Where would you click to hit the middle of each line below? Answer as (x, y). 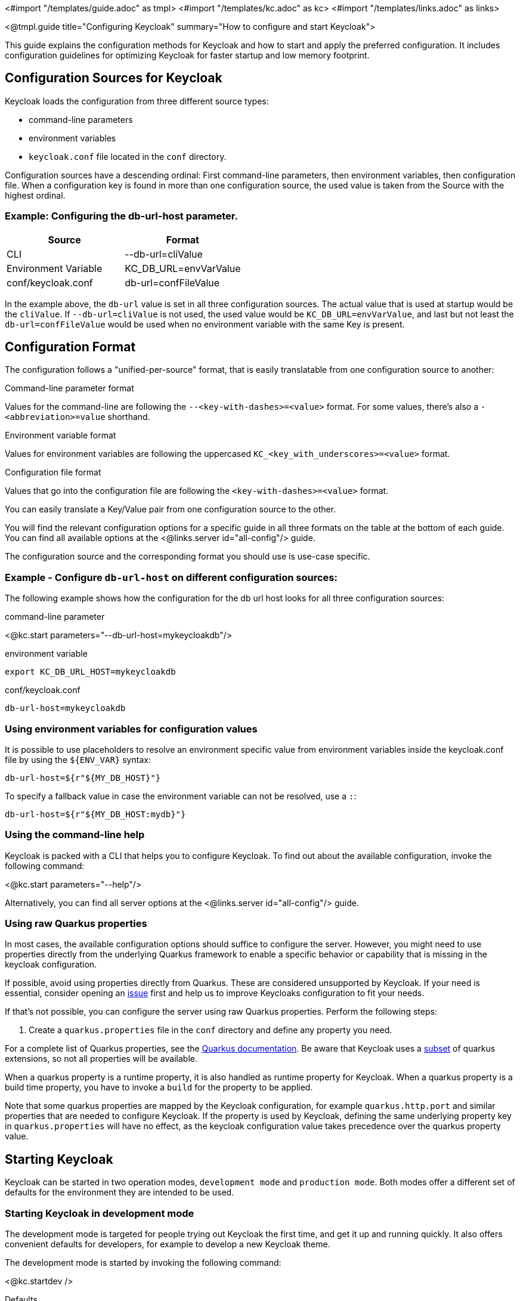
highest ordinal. (35, 195)
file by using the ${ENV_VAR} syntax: (78, 759)
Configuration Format (70, 347)
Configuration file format (53, 472)
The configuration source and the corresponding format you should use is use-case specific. (188, 557)
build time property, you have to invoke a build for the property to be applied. (159, 1087)
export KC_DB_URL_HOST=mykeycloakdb (90, 672)
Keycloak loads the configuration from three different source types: (137, 101)
